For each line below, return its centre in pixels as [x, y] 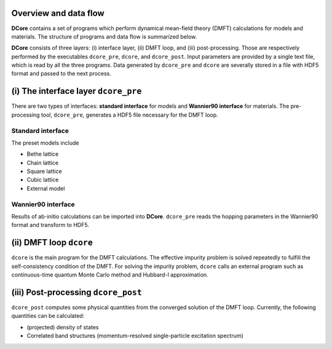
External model [46, 188]
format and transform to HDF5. [50, 225]
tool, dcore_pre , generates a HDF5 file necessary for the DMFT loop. [129, 115]
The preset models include [45, 143]
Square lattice [44, 171]
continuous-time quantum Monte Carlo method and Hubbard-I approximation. [110, 275]
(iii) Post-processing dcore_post [77, 292]
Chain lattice [42, 163]
